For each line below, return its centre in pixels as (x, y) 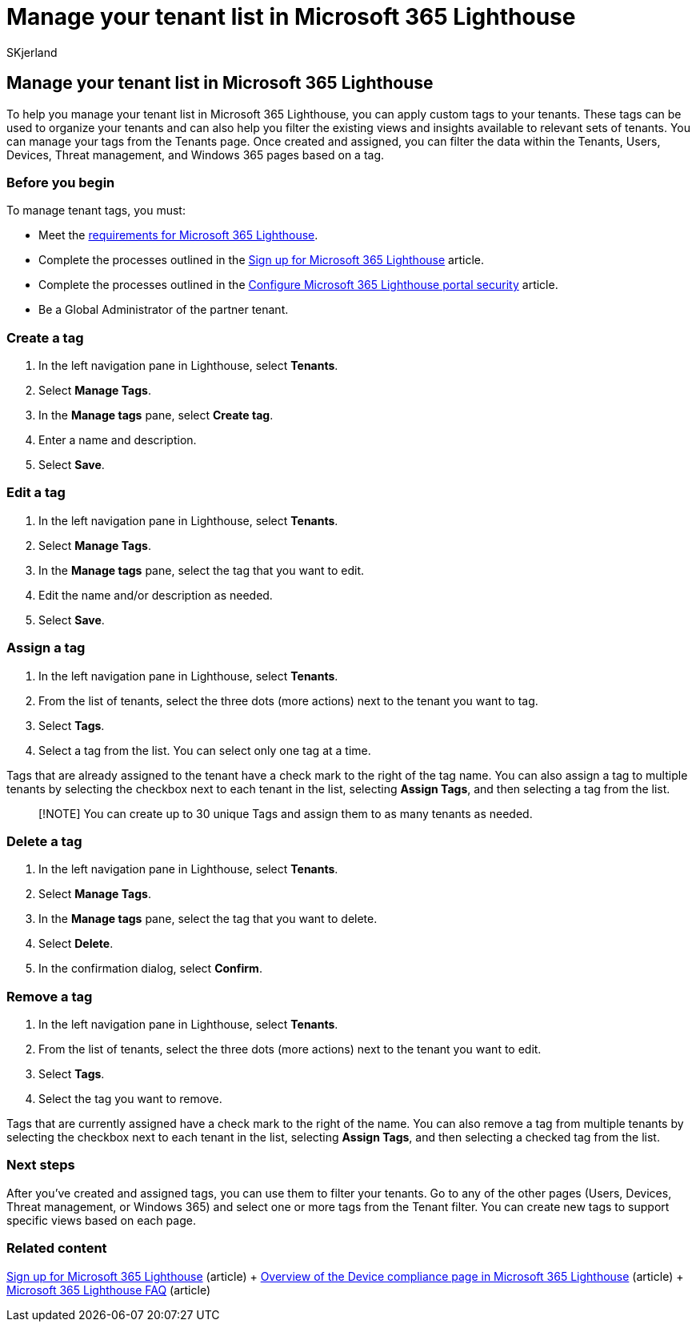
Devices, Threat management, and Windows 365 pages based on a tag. (196, 154)
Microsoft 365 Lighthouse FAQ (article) (108, 1290)
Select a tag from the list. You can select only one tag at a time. (205, 750)
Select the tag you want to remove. (130, 1099)
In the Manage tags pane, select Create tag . (156, 415)
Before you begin (61, 182)
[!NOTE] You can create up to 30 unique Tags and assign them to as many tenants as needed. (286, 813)
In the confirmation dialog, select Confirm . (150, 969)
